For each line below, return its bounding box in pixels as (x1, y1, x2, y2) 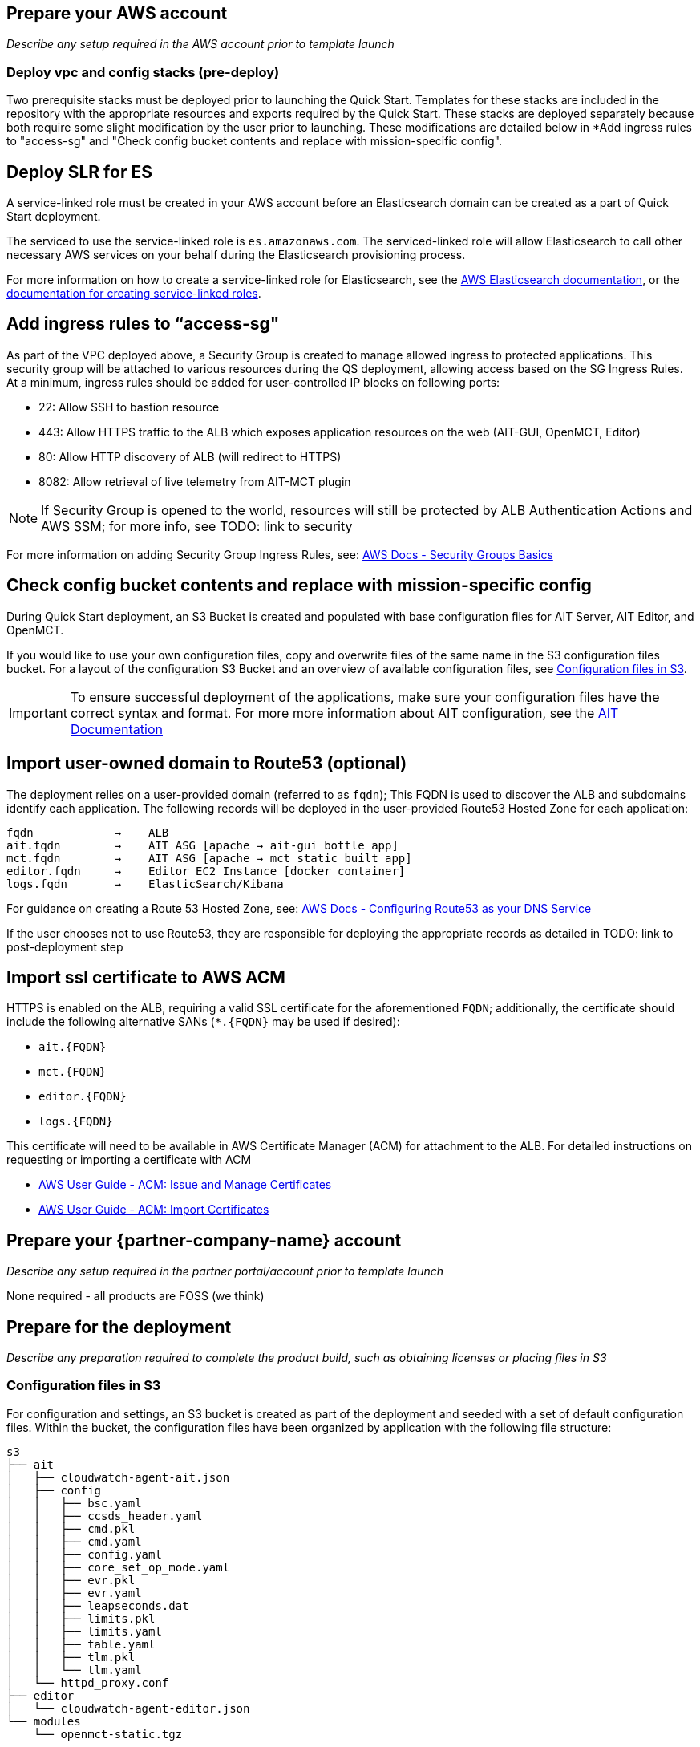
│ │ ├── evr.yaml (6, 1586, 142, 1599)
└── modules (6, 1714, 81, 1728)
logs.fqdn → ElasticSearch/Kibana (6, 877, 284, 890)
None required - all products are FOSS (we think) (6, 1289, 265, 1303)
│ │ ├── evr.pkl (6, 1573, 136, 1587)
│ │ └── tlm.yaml (6, 1663, 142, 1676)
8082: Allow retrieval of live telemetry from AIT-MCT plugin (38, 474, 351, 488)
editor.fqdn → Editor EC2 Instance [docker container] (6, 864, 406, 878)
